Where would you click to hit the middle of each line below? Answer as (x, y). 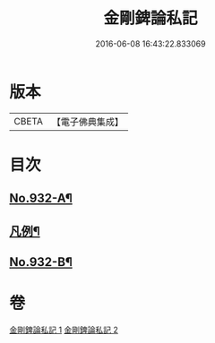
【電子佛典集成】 (87, 122)
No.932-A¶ (41, 198)
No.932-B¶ (41, 262)
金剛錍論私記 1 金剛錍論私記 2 (64, 330)
